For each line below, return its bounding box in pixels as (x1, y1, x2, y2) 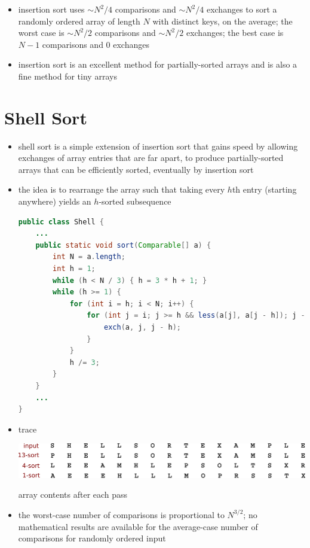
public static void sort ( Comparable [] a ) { (35, 240, 211, 249)
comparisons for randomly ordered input (18, 532, 166, 544)
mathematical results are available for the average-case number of (18, 520, 258, 532)
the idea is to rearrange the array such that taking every (18, 183, 225, 196)
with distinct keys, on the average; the (152, 14, 293, 27)
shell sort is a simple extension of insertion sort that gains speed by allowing (18, 139, 298, 152)
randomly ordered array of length (18, 14, 140, 27)
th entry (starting (232, 183, 297, 196)
